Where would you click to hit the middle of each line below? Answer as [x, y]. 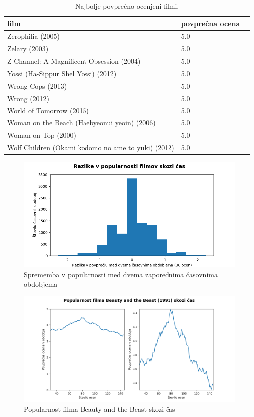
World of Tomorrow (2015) [48, 110]
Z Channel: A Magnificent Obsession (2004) [74, 61]
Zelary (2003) [28, 49]
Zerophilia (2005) [34, 36]
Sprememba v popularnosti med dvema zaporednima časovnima [121, 274]
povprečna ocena [211, 23]
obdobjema [41, 284]
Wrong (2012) [29, 98]
